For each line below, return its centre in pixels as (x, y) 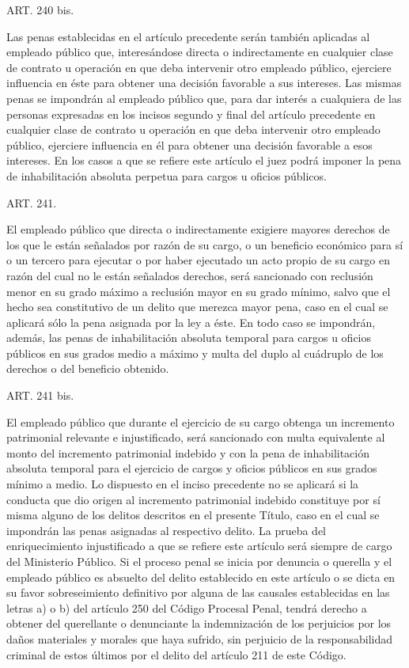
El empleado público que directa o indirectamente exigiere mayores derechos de (198, 229)
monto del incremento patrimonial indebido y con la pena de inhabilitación (188, 452)
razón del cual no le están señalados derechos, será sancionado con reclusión (190, 275)
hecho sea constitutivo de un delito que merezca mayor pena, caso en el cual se (197, 307)
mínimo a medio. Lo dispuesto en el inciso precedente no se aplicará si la (183, 484)
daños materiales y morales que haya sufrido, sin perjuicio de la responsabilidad (200, 638)
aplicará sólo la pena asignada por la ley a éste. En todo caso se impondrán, (191, 322)
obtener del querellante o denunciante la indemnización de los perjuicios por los (199, 623)
